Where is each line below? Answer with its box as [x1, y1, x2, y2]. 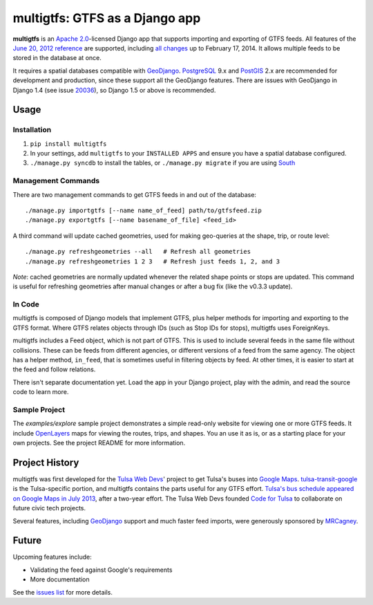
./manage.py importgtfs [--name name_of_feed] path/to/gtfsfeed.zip [25, 206, 262, 214]
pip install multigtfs [30, 140, 107, 148]
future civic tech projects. [12, 504, 86, 512]
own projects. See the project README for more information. [12, 439, 186, 447]
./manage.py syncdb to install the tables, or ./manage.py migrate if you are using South [30, 159, 296, 167]
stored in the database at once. [12, 54, 102, 62]
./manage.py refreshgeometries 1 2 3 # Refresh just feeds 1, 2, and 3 [25, 257, 280, 266]
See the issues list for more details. [12, 588, 113, 596]
